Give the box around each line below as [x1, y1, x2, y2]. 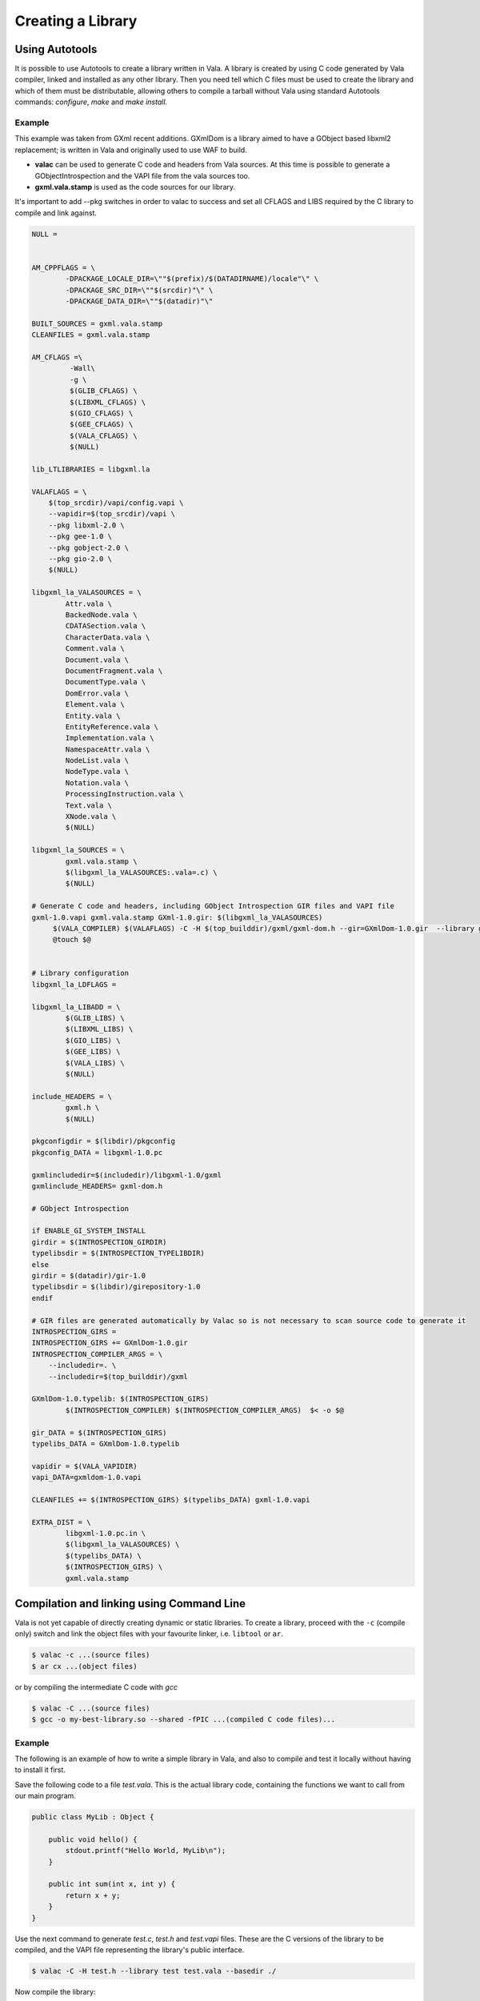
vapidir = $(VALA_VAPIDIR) [31, 1462, 138, 1470]
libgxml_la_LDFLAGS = [31, 980, 117, 988]
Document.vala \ [65, 655, 130, 664]
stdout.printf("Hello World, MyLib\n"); [65, 1846, 226, 1855]
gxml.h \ [65, 1103, 100, 1113]
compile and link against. [14, 208, 98, 218]
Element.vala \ [65, 700, 126, 709]
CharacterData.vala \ [65, 632, 150, 642]
